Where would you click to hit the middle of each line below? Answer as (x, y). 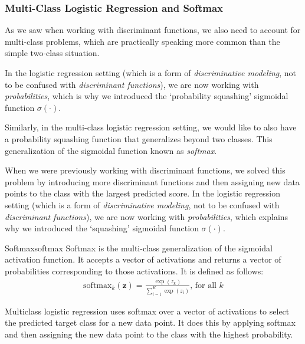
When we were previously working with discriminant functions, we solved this (145, 170)
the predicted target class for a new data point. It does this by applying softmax (150, 322)
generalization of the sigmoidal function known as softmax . (111, 150)
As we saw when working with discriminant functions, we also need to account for (153, 30)
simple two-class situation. (52, 53)
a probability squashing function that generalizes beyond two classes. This (139, 138)
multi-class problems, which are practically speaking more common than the (142, 41)
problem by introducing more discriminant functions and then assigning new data (152, 181)
